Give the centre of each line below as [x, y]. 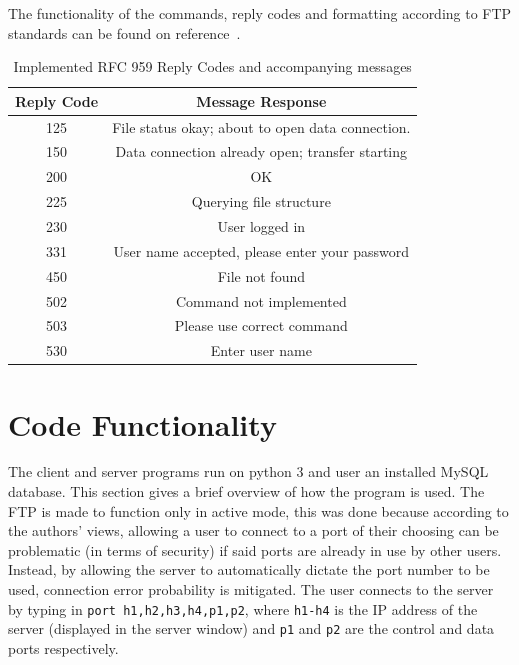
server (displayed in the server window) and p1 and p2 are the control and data [251, 628]
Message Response [261, 100]
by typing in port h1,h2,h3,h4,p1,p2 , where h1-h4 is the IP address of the [243, 608]
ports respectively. [63, 647]
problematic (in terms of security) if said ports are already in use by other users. [255, 549]
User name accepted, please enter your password [261, 250]
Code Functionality [142, 423]
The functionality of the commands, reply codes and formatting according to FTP [260, 13]
